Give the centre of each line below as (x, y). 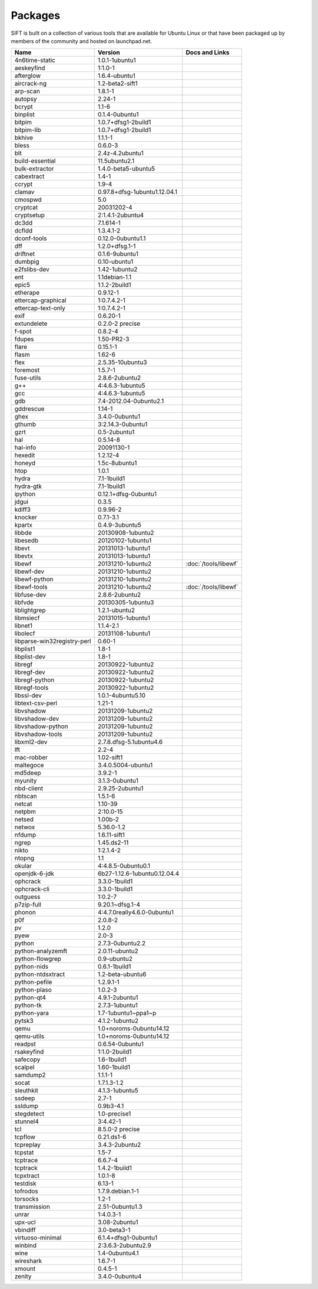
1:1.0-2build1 (115, 1052)
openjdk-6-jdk (34, 873)
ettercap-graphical (41, 300)
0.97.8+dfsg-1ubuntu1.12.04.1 (138, 192)
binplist (25, 114)
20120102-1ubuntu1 (125, 541)
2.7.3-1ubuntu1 (118, 1005)
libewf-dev (29, 571)
